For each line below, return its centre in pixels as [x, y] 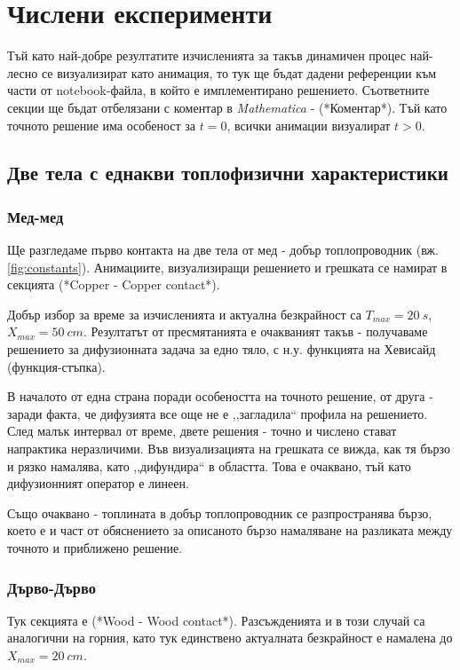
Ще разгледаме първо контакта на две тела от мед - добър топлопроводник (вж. [223, 250]
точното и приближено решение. [95, 548]
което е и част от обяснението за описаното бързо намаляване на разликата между [230, 530]
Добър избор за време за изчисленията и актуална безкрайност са [184, 314]
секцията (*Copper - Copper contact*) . [114, 284]
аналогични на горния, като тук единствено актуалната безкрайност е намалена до [230, 638]
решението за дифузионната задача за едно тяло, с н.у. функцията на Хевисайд [222, 349]
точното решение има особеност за [102, 125]
